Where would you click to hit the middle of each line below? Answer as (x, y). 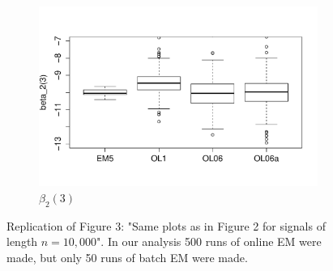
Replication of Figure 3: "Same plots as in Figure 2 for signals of (166, 225)
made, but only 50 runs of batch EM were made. (127, 257)
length (22, 241)
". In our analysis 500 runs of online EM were (209, 241)
